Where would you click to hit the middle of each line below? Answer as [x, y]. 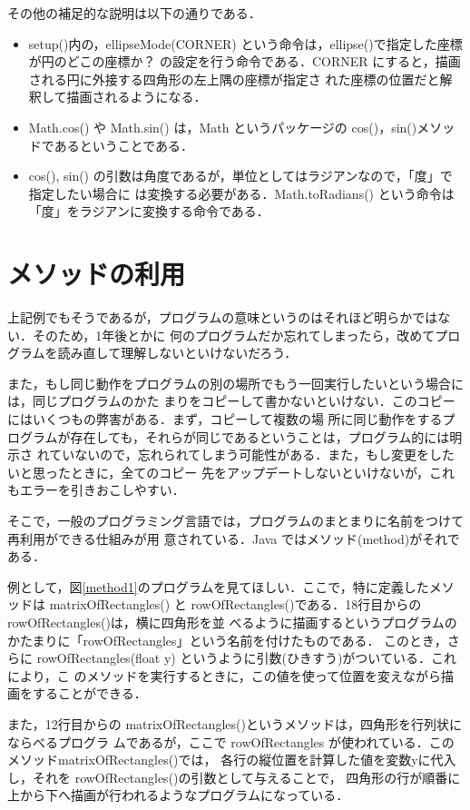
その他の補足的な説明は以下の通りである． [134, 13]
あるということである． [124, 145]
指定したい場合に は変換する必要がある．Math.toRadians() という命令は [241, 193]
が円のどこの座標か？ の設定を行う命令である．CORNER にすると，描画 [245, 61]
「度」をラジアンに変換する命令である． [149, 211]
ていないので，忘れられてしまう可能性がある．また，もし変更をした [252, 454]
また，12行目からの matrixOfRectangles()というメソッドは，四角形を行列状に [235, 723]
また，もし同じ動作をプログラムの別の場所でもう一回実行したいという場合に [235, 383]
